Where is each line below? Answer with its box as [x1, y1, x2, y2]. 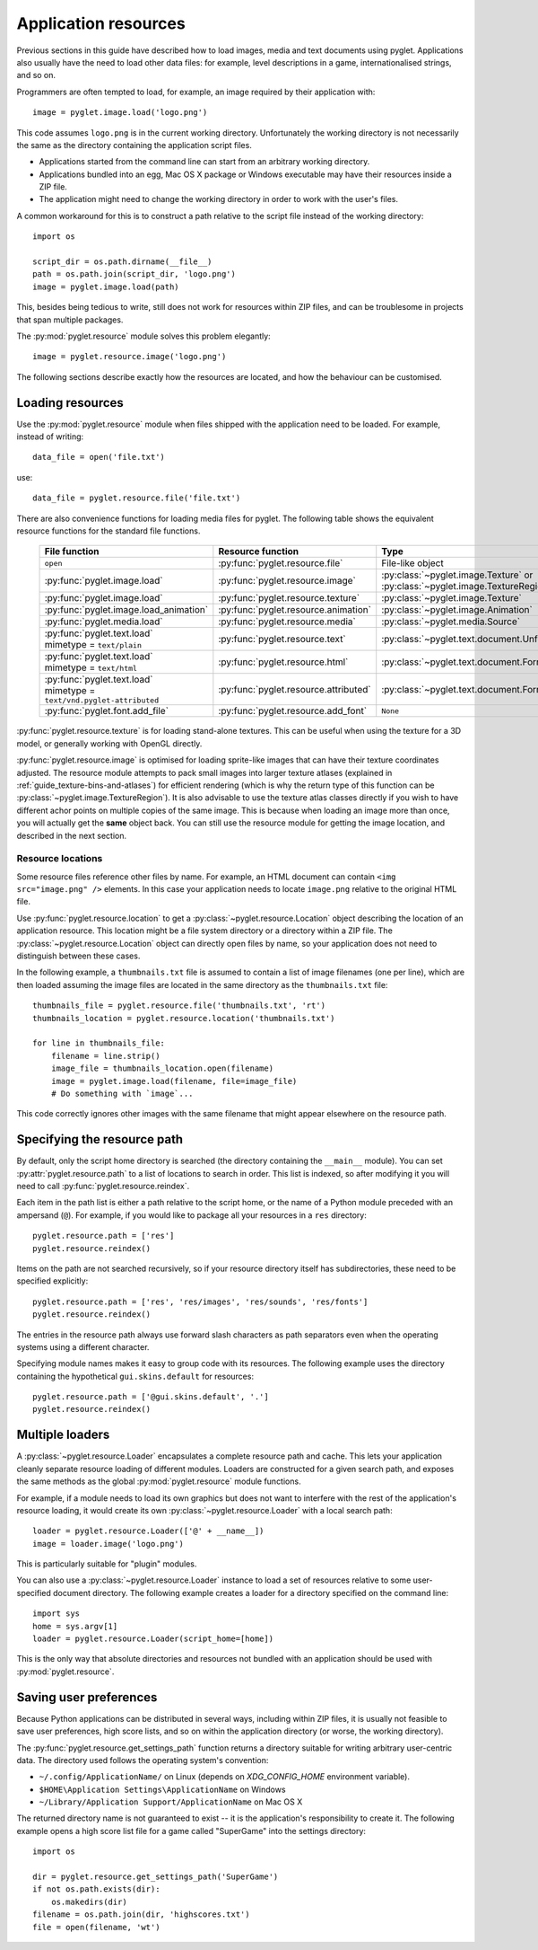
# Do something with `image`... [50, 1088, 194, 1099]
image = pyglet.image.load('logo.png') [32, 108, 208, 118]
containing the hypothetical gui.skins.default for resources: [16, 1371, 255, 1381]
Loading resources [16, 395, 125, 410]
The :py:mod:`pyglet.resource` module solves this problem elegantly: [16, 331, 271, 341]
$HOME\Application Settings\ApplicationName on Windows [39, 1784, 286, 1795]
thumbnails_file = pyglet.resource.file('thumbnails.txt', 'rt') [32, 1001, 326, 1010]
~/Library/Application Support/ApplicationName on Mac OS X [39, 1796, 303, 1807]
